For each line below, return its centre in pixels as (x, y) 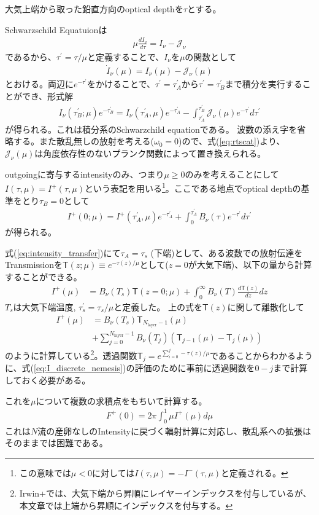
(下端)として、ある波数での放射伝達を (227, 252)
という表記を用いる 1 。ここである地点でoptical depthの (193, 187)
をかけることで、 (121, 84)
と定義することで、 (126, 56)
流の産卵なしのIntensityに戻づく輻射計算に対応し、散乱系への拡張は (174, 430)
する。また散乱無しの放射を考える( (84, 141)
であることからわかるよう (261, 355)
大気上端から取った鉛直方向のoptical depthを (94, 9)
